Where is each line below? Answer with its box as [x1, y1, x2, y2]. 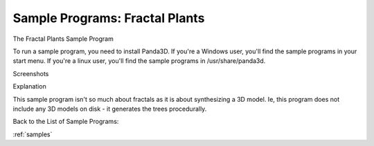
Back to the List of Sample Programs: [12, 118, 119, 126]
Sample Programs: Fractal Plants [12, 10, 205, 26]
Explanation [12, 82, 46, 91]
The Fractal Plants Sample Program [12, 35, 114, 43]
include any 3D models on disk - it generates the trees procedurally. [12, 104, 207, 113]
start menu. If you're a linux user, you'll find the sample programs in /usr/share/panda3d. [12, 57, 266, 65]
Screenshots [12, 69, 49, 77]
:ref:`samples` [12, 130, 53, 138]
